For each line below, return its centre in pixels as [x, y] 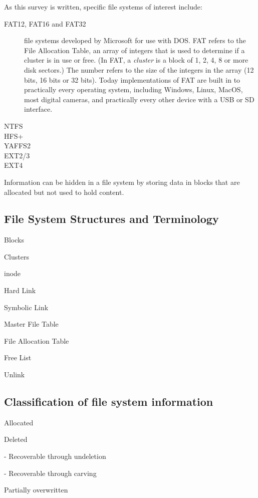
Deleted [16, 439]
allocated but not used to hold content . [64, 192]
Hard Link [20, 290]
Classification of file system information [109, 402]
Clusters [17, 256]
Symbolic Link [26, 307]
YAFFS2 [17, 146]
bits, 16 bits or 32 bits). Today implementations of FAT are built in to [132, 79]
